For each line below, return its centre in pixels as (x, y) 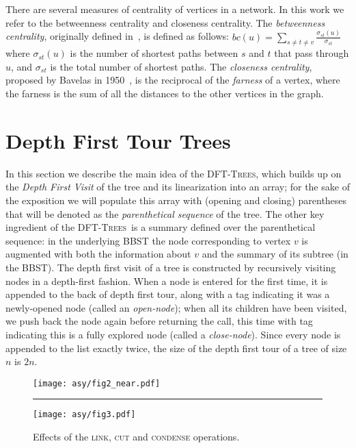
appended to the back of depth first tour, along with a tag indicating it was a (168, 294)
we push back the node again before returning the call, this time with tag (159, 321)
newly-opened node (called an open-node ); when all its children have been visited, (176, 307)
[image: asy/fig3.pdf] (84, 415)
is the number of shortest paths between (154, 53)
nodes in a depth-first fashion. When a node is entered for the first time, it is (167, 281)
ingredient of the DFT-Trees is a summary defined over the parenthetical (161, 227)
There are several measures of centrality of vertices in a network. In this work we (175, 9)
